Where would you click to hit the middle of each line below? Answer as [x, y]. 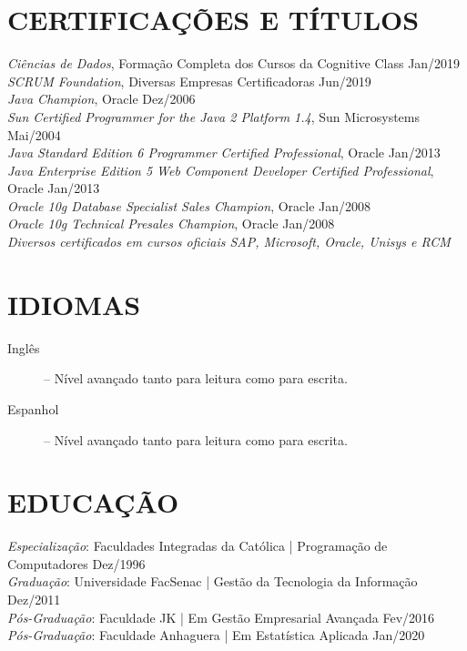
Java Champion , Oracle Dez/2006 [102, 99]
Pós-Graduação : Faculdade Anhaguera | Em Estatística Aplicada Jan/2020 [216, 635]
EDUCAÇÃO [93, 502]
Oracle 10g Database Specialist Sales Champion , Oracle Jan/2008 [189, 205]
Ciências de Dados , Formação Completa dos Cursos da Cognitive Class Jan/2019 [234, 63]
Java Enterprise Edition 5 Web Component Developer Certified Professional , [221, 170]
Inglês [24, 347]
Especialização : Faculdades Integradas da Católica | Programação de [198, 546]
